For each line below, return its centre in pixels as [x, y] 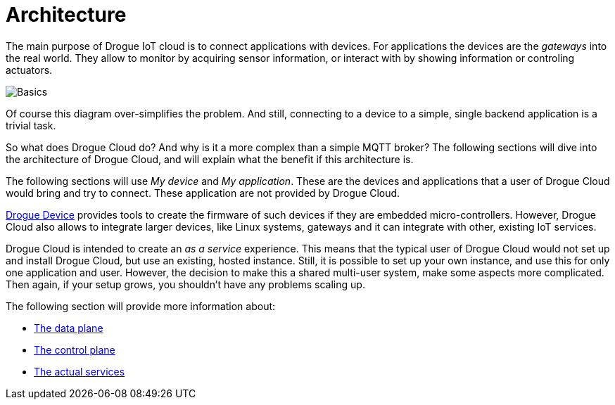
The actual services [80, 371]
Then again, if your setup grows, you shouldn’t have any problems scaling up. [185, 284]
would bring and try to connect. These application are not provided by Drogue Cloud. [203, 193]
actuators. [29, 70]
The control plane [75, 349]
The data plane [69, 328]
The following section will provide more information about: [141, 306]
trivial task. [31, 125]
